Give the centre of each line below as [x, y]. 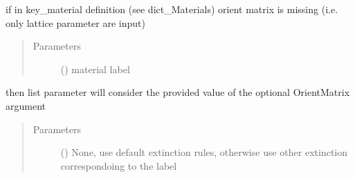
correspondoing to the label [119, 165]
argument [26, 105]
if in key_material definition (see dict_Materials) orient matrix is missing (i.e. [172, 9]
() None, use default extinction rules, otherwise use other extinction [204, 152]
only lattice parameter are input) [75, 22]
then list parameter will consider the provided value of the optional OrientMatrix [178, 92]
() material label [95, 69]
